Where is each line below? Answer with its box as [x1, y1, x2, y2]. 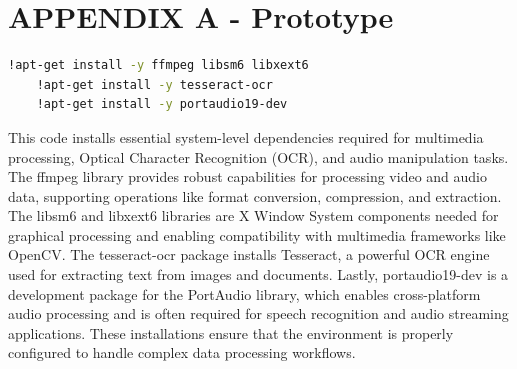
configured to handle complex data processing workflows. [8, 342, 356, 363]
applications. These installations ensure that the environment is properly [8, 322, 454, 343]
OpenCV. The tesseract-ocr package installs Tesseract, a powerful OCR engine [8, 244, 490, 265]
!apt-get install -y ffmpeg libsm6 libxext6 [8, 58, 309, 73]
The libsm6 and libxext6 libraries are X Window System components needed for [8, 205, 499, 226]
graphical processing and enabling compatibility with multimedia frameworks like [8, 224, 506, 245]
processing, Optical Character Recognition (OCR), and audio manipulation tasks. [8, 146, 509, 167]
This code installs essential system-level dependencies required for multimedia [8, 126, 484, 147]
